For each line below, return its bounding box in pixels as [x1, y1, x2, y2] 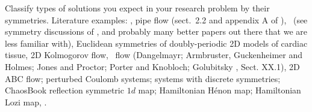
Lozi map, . [5, 95, 47, 108]
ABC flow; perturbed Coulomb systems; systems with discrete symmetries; [5, 72, 281, 84]
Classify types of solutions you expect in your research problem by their [5, 2, 270, 14]
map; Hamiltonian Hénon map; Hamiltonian [138, 84, 301, 96]
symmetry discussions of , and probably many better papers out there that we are [5, 25, 307, 38]
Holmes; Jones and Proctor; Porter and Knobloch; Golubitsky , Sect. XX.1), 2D [5, 60, 300, 72]
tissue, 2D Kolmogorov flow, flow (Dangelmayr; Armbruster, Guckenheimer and [5, 49, 303, 61]
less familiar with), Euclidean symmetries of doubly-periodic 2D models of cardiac [5, 37, 308, 49]
